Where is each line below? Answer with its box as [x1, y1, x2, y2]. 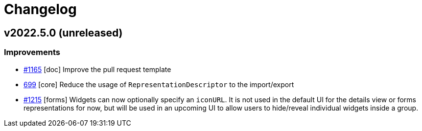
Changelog [4, 1, 77, 18]
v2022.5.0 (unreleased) [4, 26, 123, 39]
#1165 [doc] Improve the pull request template [23, 65, 171, 74]
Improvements [4, 47, 60, 57]
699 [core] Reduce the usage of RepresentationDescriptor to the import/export [23, 80, 294, 89]
